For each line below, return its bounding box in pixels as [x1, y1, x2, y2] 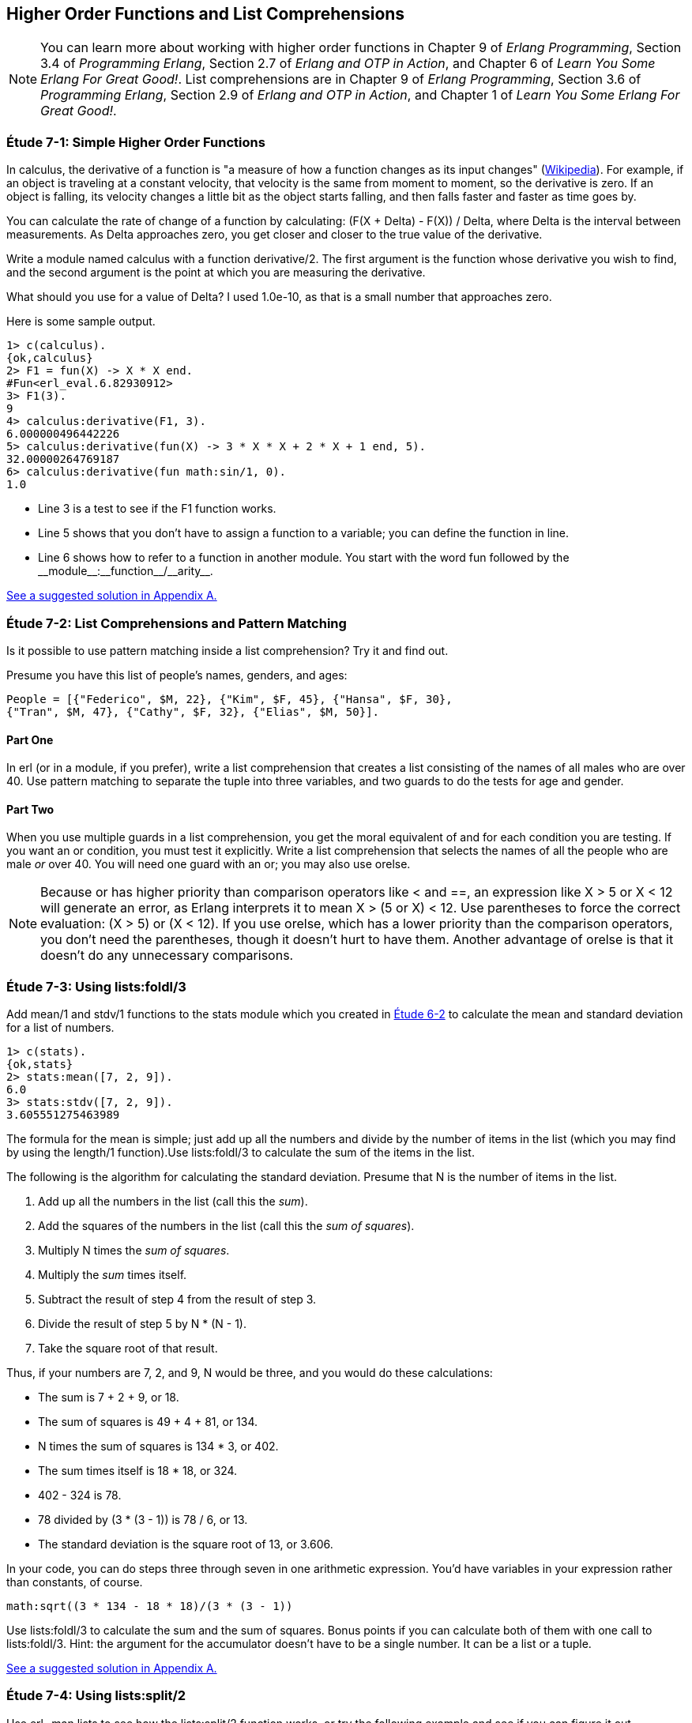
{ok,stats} [6, 1058, 73, 1071]
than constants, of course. [6, 1575, 143, 1589]
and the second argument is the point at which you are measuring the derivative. [6, 265, 426, 280]
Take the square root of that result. [38, 1341, 218, 1356]
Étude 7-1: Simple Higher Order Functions [6, 134, 265, 150]
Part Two [6, 802, 55, 816]
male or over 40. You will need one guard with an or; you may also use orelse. [6, 857, 411, 871]
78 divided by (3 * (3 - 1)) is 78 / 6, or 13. [38, 1513, 248, 1527]
